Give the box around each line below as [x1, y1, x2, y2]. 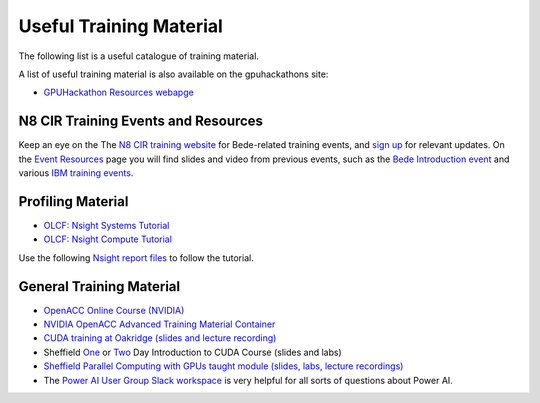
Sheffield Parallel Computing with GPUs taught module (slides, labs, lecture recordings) [43, 360, 404, 372]
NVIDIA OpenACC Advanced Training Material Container [43, 318, 276, 330]
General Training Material [18, 278, 180, 295]
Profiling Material [18, 193, 129, 210]
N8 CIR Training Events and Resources [18, 113, 264, 130]
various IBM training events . [18, 167, 134, 179]
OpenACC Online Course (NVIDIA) [43, 304, 185, 316]
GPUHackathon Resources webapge [43, 86, 194, 99]
